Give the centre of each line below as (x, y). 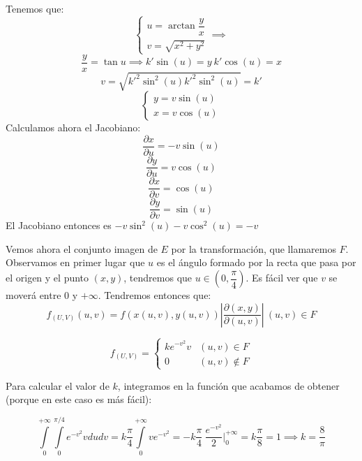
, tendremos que (158, 278)
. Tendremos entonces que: (154, 295)
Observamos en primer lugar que (75, 262)
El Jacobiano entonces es (59, 225)
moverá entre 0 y (42, 295)
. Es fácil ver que (282, 278)
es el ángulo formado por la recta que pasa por (256, 262)
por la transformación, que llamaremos (254, 248)
